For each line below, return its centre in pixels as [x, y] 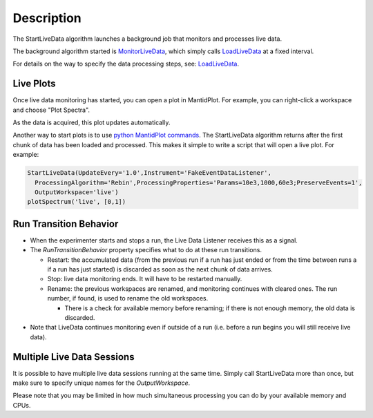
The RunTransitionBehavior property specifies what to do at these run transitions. [146, 250]
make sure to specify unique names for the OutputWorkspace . [102, 383]
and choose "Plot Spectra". [51, 110]
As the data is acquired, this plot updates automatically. [92, 123]
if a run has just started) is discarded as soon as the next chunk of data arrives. [160, 269]
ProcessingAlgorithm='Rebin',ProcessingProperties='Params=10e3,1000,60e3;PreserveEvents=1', [199, 182]
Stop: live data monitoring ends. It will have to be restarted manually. [145, 279]
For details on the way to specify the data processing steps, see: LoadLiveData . [126, 64]
